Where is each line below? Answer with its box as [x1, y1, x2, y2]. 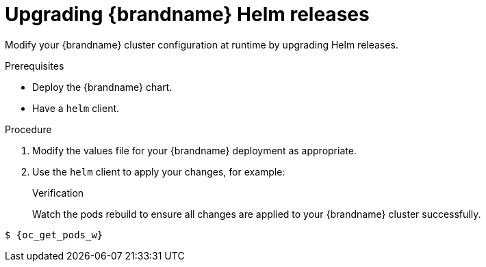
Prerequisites [5, 59, 64, 72]
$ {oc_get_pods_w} [5, 229, 103, 240]
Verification [32, 186, 84, 199]
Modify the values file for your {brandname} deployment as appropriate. [32, 144, 357, 156]
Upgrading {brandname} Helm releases [5, 3, 370, 26]
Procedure [5, 123, 52, 135]
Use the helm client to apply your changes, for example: [32, 165, 285, 178]
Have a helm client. [32, 102, 120, 114]
